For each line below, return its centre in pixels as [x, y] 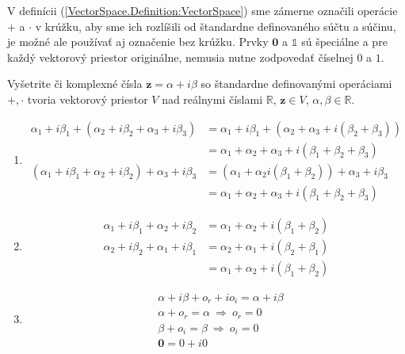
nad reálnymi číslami [212, 99]
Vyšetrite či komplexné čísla [75, 84]
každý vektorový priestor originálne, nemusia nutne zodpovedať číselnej [180, 57]
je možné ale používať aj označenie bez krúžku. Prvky [138, 42]
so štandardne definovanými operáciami [296, 84]
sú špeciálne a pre [344, 42]
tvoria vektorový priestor [88, 99]
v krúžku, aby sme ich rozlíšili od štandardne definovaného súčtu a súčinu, [216, 26]
